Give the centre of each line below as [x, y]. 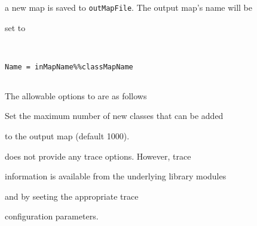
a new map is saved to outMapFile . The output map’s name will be [129, 7]
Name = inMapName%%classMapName [69, 67]
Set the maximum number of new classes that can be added [114, 116]
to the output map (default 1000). [67, 136]
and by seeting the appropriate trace [72, 196]
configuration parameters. [52, 216]
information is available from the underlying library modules [116, 176]
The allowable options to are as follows [76, 95]
